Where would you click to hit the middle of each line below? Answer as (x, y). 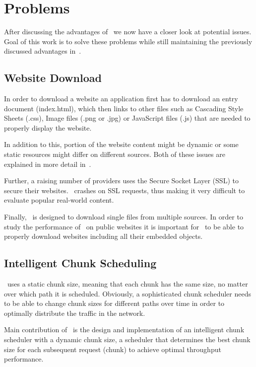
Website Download (53, 78)
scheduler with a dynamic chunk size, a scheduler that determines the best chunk (127, 339)
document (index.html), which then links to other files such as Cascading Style (124, 108)
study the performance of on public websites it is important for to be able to (124, 226)
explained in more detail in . (48, 164)
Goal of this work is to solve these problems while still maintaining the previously (128, 41)
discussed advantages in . (43, 51)
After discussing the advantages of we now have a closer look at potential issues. (128, 32)
